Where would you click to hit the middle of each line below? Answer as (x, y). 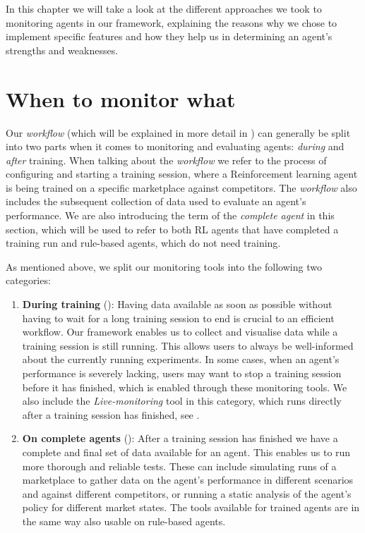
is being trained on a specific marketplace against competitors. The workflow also (181, 187)
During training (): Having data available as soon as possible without (177, 304)
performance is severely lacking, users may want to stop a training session (182, 373)
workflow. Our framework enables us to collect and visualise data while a (180, 332)
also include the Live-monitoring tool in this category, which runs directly (182, 401)
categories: (28, 280)
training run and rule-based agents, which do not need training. (143, 243)
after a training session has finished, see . (111, 414)
